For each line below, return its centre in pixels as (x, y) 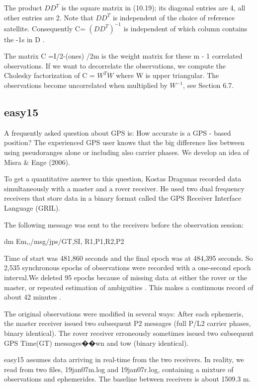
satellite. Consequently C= (45, 28)
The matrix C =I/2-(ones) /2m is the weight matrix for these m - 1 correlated (123, 56)
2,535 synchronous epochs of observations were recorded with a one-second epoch (128, 268)
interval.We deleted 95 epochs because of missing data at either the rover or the (126, 277)
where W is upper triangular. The (168, 75)
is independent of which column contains (185, 28)
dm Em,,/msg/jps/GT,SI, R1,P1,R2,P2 (64, 241)
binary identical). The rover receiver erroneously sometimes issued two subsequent (129, 333)
